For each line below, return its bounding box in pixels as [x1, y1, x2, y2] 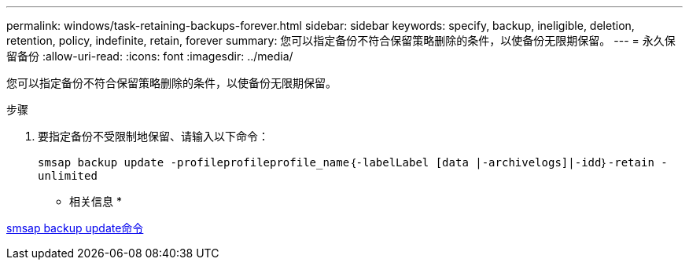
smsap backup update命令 [6, 221, 144, 235]
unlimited [38, 169, 98, 182]
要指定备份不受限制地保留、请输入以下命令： [38, 129, 269, 143]
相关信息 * [69, 195, 122, 208]
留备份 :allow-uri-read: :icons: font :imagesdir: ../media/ [6, 49, 293, 63]
